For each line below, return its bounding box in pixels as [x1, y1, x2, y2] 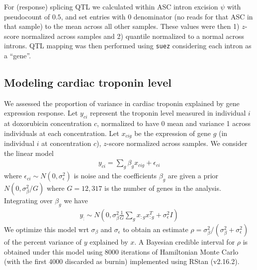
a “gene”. [4, 50, 31, 61]
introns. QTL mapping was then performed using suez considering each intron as [4, 40, 252, 51]
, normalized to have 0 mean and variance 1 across [97, 118, 251, 129]
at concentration [41, 138, 91, 148]
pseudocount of [4, 11, 50, 21]
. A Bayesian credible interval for [134, 236, 235, 247]
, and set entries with [61, 11, 126, 21]
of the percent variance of [4, 236, 82, 247]
